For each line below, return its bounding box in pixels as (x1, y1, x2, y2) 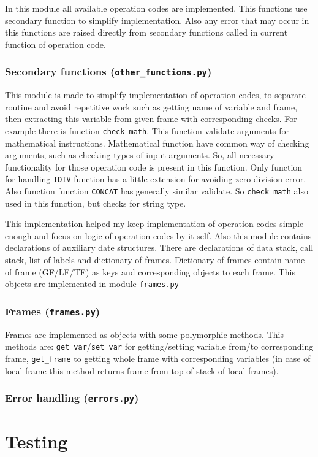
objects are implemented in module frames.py (5, 277, 179, 290)
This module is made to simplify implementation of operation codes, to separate (5, 88, 306, 101)
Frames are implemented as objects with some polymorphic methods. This (5, 328, 284, 340)
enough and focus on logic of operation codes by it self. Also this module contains (5, 229, 312, 242)
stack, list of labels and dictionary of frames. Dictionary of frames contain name (5, 253, 305, 266)
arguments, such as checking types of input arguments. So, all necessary (5, 148, 274, 161)
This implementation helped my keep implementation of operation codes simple (5, 217, 304, 230)
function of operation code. (5, 37, 106, 50)
